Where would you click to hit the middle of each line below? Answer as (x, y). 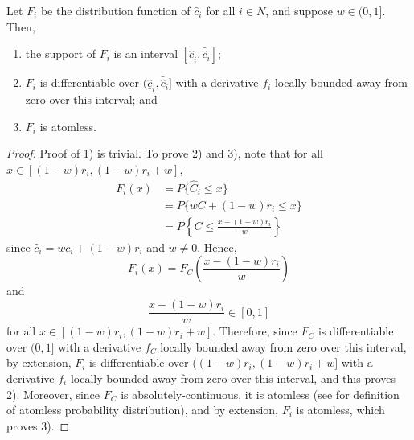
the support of (61, 53)
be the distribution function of (115, 10)
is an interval (146, 53)
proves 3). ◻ (38, 425)
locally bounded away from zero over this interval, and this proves (233, 378)
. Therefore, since (255, 331)
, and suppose (299, 10)
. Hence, (217, 247)
